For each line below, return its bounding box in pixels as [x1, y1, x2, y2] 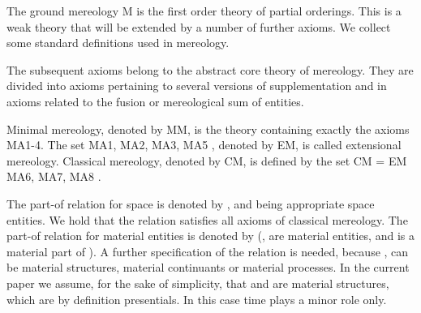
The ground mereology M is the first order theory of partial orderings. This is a [6, 2, 402, 19]
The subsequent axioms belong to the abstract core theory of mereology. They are [6, 61, 414, 78]
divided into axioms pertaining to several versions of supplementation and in [6, 77, 387, 94]
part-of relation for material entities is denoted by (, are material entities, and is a [6, 227, 415, 244]
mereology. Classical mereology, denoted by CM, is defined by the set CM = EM [6, 152, 407, 169]
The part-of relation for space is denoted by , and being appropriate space [6, 195, 375, 212]
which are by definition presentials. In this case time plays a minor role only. [6, 290, 387, 307]
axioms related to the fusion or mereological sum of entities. [6, 92, 304, 109]
